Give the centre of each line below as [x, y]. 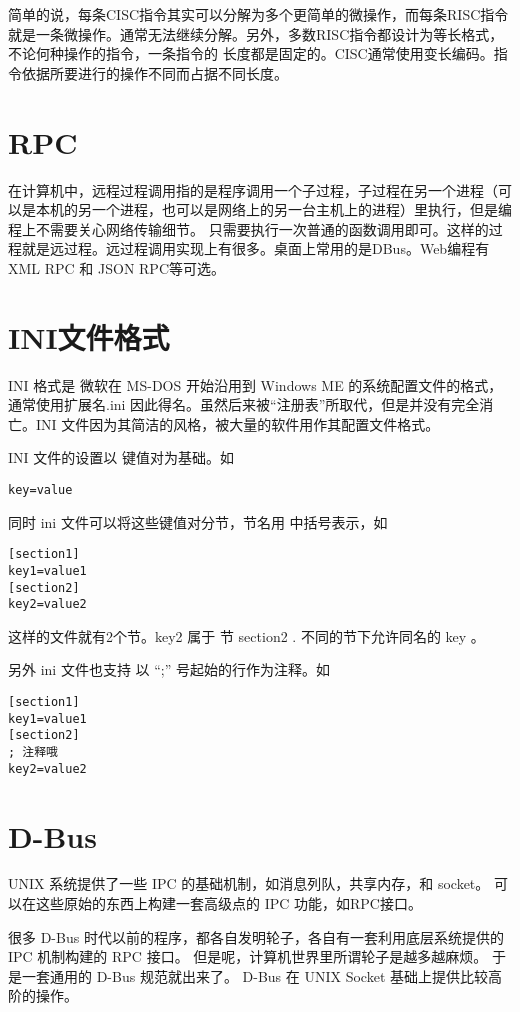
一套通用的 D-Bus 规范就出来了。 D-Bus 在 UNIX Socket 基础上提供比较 [254, 975]
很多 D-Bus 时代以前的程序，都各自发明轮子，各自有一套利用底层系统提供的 [256, 936]
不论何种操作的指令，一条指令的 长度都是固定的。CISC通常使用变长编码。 [251, 53]
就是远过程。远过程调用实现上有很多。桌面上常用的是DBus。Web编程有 [255, 248]
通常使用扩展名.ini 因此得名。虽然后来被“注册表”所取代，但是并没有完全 [244, 404]
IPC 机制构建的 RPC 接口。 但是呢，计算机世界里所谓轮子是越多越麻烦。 [248, 956]
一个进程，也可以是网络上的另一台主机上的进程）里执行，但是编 [301, 209]
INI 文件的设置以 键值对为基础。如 [121, 457]
